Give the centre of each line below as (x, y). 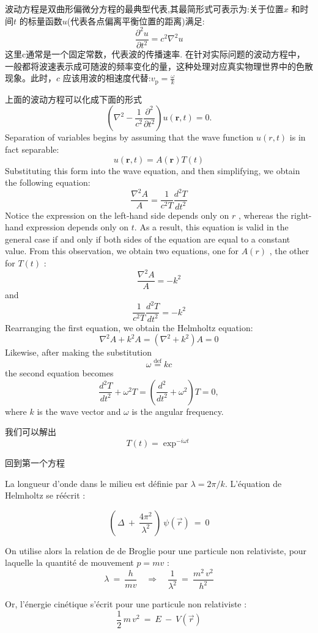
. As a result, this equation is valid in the (211, 227)
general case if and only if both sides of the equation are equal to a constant (148, 239)
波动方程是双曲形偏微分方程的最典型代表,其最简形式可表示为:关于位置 (144, 9)
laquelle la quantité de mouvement (69, 562)
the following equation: (48, 182)
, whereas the (263, 215)
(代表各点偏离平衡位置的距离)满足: (136, 20)
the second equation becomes (59, 373)
